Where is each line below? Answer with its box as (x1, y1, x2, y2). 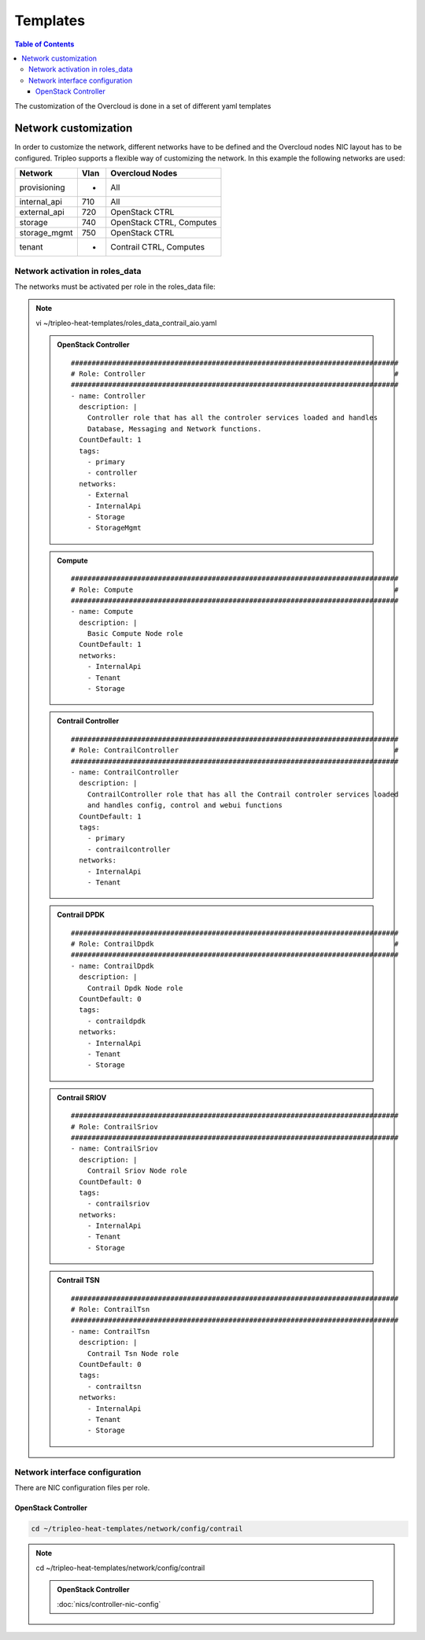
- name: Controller (71, 391, 146, 401)
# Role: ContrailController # (71, 746, 399, 755)
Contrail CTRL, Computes (110, 242, 205, 253)
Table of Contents (14, 39, 75, 49)
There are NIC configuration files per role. (14, 1483, 150, 1493)
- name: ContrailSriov (71, 1144, 159, 1153)
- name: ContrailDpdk (71, 961, 154, 970)
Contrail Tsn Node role (87, 1349, 179, 1357)
